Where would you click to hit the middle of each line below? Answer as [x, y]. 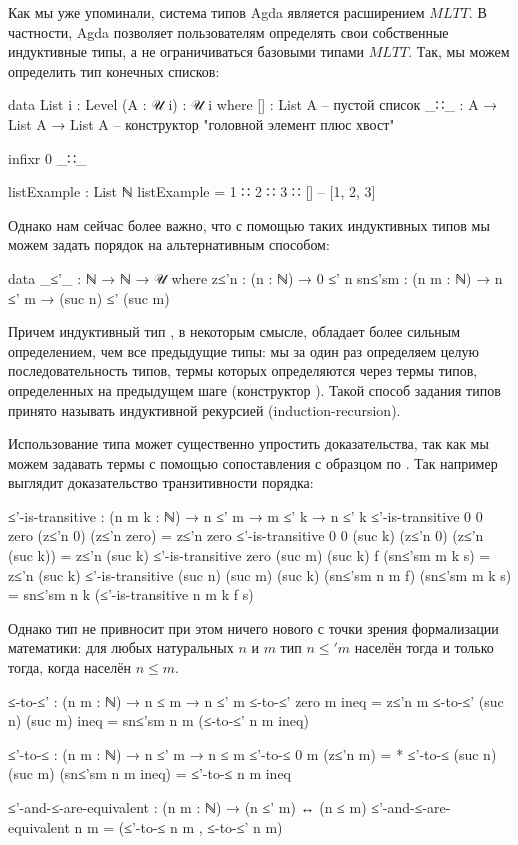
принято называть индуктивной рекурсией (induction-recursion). [204, 409]
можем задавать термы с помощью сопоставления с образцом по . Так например [253, 462]
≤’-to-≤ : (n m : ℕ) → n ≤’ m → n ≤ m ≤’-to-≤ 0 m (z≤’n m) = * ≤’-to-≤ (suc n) [252, 753]
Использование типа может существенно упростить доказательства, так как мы [248, 443]
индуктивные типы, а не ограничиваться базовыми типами [186, 51]
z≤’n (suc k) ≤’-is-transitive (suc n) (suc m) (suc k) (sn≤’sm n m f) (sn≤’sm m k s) [260, 574]
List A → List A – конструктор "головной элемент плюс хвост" [201, 123]
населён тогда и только [424, 647]
